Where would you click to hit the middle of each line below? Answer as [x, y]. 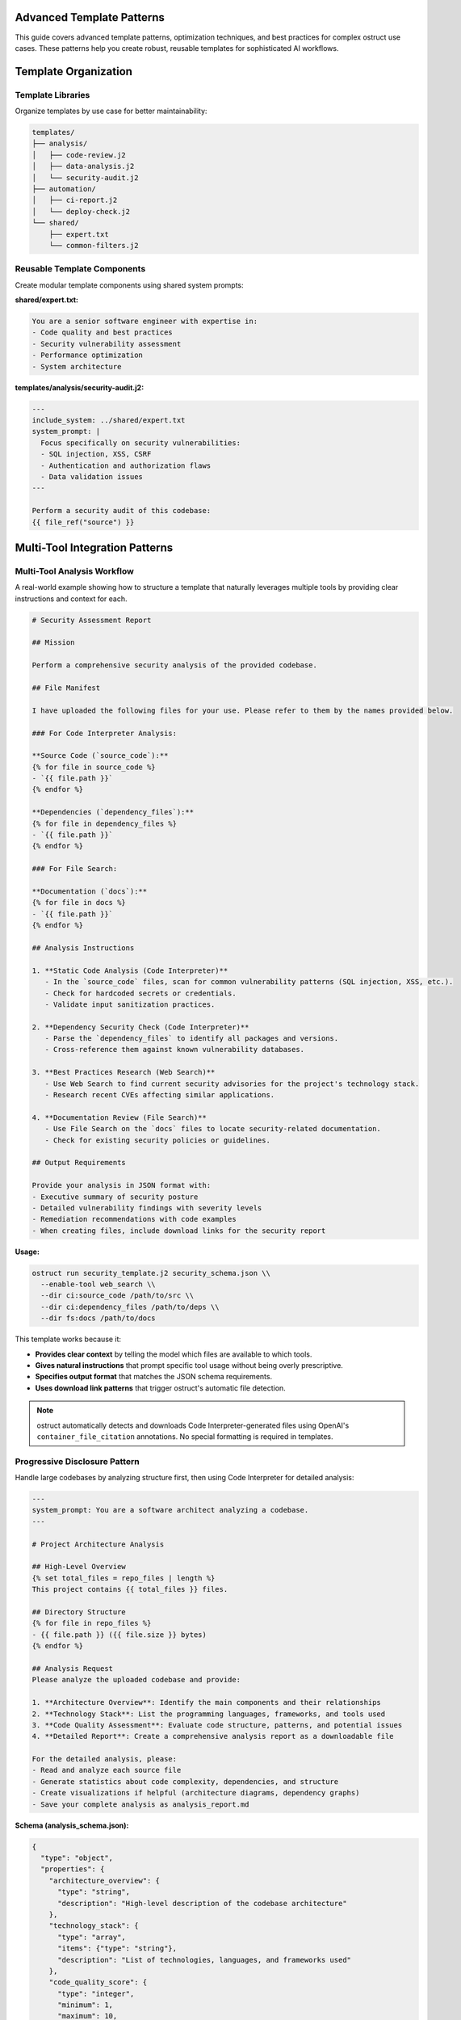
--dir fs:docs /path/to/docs [98, 1318]
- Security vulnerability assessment [107, 344]
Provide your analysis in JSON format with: [122, 1185]
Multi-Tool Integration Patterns [94, 547]
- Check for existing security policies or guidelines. [157, 1140]
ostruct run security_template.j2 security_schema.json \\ [151, 1273]
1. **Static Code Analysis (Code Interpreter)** [130, 970]
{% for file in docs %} [79, 903]
